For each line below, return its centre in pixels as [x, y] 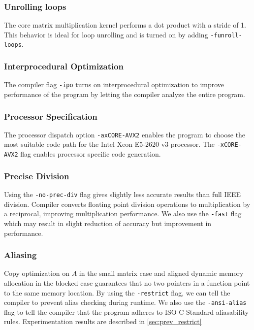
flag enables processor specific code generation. [91, 154]
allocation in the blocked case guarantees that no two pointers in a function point [127, 282]
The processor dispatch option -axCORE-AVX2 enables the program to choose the [125, 134]
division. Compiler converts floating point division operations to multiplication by [127, 204]
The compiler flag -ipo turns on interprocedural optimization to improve [114, 84]
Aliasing [20, 255]
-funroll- [226, 35]
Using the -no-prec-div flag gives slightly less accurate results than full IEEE [123, 194]
